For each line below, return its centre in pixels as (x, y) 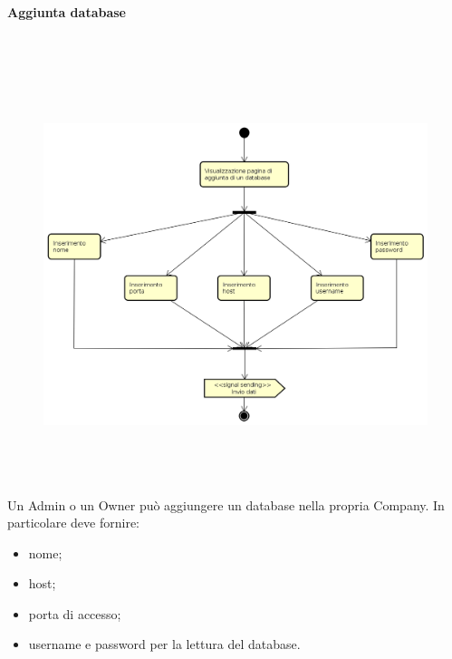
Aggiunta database (67, 11)
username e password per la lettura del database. (164, 644)
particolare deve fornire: (74, 523)
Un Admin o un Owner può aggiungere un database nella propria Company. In (226, 504)
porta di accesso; (75, 613)
